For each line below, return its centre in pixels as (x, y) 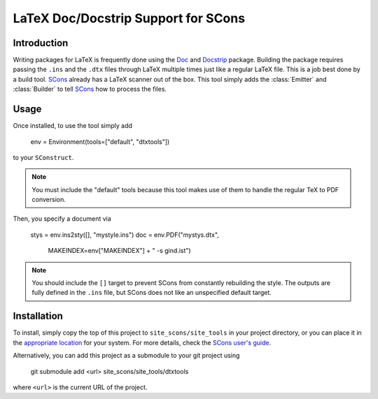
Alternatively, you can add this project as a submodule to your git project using (126, 356)
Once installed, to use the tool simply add (73, 126)
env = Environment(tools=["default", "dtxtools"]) (100, 142)
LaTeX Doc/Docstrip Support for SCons (129, 18)
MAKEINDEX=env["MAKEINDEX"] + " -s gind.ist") (120, 251)
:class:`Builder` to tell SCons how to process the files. (90, 89)
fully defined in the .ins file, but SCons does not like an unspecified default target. (152, 293)
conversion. (49, 200)
